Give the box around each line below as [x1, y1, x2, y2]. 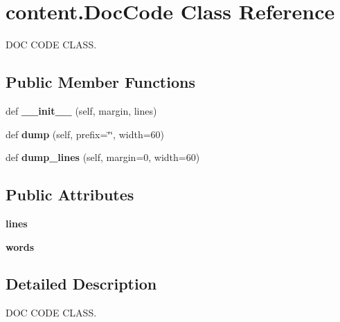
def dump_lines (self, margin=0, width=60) [6, 150, 200, 164]
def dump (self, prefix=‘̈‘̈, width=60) [6, 126, 165, 141]
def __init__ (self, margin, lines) [6, 103, 157, 117]
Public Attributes [6, 184, 134, 205]
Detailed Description [6, 273, 157, 294]
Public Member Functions [6, 71, 195, 93]
